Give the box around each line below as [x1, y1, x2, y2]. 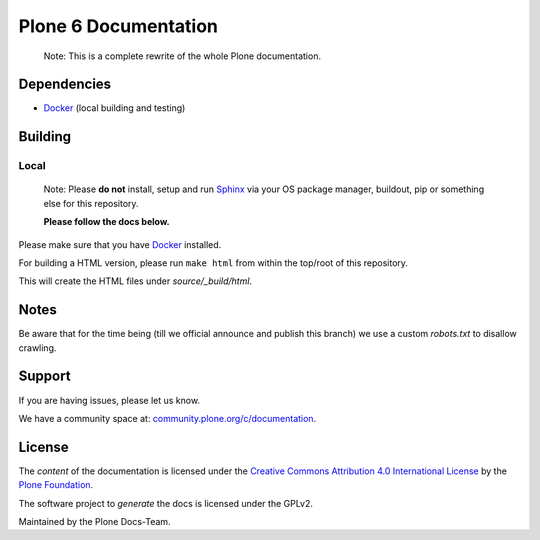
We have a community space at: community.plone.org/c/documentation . [18, 412, 317, 424]
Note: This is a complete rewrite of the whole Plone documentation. [43, 50, 322, 62]
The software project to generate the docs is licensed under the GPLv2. [18, 497, 314, 509]
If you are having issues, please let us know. [18, 394, 200, 406]
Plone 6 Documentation [18, 15, 219, 37]
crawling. [18, 341, 57, 354]
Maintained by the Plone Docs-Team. [18, 516, 171, 528]
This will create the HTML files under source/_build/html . [18, 275, 253, 287]
